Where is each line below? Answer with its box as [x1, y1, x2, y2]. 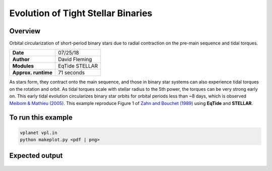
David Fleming [58, 56, 92, 63]
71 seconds [58, 69, 85, 76]
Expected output [9, 151, 63, 160]
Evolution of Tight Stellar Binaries [9, 8, 153, 19]
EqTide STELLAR [58, 63, 98, 70]
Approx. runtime [12, 69, 53, 76]
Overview [9, 27, 41, 35]
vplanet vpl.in [20, 130, 57, 136]
